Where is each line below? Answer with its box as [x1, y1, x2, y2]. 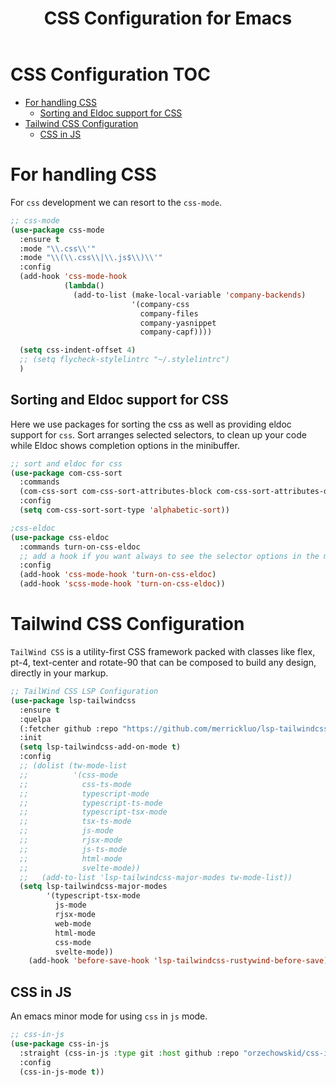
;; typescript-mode [19, 788, 150, 799]
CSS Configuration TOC [10, 63, 211, 86]
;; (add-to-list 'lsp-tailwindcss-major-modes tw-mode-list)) [19, 872, 293, 882]
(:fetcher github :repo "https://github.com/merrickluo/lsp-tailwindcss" [19, 723, 333, 734]
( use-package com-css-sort [10, 468, 123, 478]
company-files [139, 308, 199, 319]
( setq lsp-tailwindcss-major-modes [19, 882, 168, 892]
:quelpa [19, 714, 52, 724]
